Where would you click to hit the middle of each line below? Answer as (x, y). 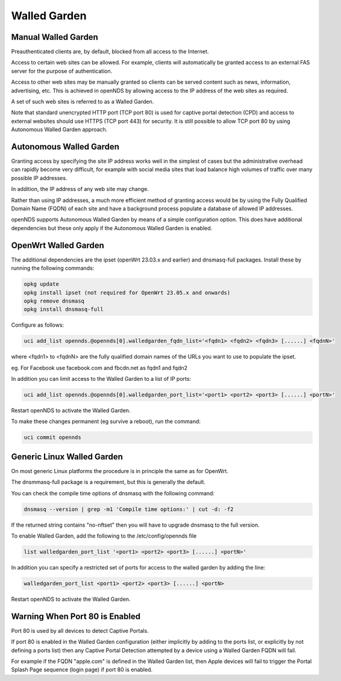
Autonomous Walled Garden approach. (59, 130)
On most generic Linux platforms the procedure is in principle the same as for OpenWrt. (120, 471)
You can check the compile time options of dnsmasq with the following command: (113, 493)
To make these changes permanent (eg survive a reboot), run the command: (106, 421)
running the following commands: (53, 268)
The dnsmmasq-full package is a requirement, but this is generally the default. (108, 482)
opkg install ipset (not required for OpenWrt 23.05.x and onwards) (127, 293)
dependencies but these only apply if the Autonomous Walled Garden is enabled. (112, 228)
